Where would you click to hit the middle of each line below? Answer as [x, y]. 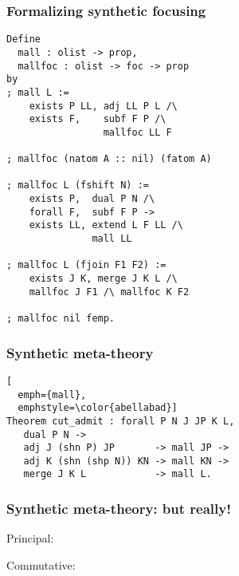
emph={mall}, [52, 395]
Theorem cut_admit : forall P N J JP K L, [121, 421]
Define [24, 39]
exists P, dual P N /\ [92, 199]
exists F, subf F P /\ [98, 119]
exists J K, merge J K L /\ [103, 279]
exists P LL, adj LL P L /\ [103, 106]
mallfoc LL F [137, 132]
